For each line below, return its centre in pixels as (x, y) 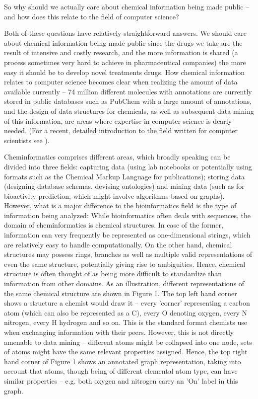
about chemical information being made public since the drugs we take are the (123, 42)
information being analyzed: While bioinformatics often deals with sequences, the (128, 215)
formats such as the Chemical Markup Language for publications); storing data (124, 176)
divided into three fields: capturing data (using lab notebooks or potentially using (128, 166)
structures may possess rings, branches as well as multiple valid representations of (128, 254)
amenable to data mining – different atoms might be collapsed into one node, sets (128, 342)
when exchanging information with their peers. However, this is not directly (119, 332)
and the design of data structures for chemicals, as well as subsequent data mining (129, 111)
